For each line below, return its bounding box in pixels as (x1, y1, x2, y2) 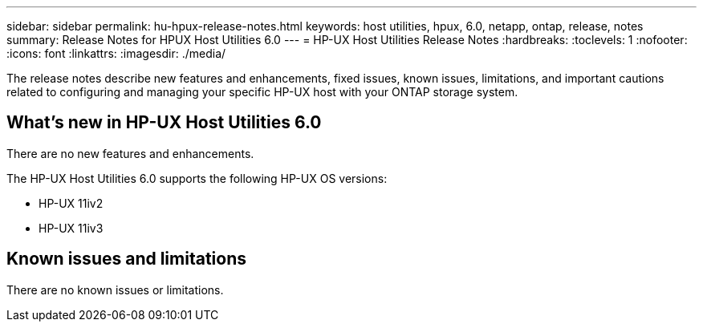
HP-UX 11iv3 (39, 221, 104, 235)
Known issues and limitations (6, 249, 246, 269)
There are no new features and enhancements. (6, 146, 254, 160)
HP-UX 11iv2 (39, 196, 104, 210)
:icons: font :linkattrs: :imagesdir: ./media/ (6, 47, 226, 60)
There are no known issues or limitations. (6, 282, 224, 297)
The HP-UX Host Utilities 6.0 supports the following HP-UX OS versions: (6, 171, 388, 185)
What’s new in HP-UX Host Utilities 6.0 (6, 112, 322, 133)
